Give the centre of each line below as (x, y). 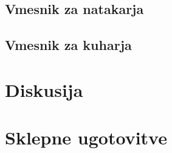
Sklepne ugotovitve (86, 137)
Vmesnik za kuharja (68, 45)
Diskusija (44, 89)
